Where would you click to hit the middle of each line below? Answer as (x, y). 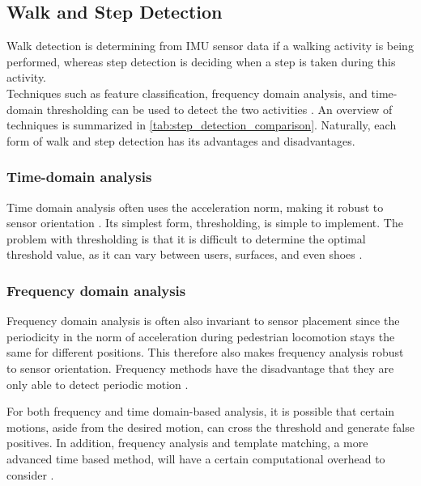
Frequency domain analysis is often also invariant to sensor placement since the (203, 321)
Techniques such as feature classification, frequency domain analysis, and (187, 93)
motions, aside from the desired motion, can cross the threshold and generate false (210, 427)
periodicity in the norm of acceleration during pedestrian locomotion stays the (201, 336)
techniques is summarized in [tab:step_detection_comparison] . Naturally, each (202, 125)
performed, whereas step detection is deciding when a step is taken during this (201, 61)
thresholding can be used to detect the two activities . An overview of (219, 109)
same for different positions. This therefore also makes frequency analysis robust (205, 352)
